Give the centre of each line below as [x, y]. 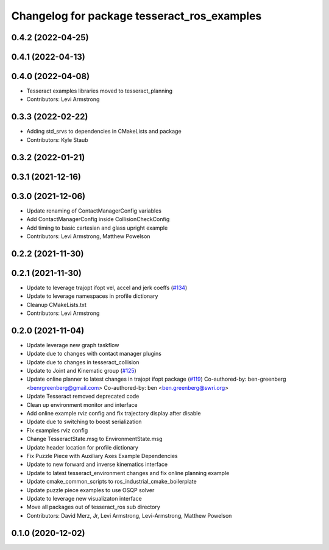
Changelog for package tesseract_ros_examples [136, 16]
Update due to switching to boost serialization [84, 422]
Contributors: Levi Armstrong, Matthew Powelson [88, 236]
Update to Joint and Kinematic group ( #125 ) [81, 371]
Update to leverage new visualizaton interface [84, 498]
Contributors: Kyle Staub [57, 139]
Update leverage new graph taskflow [73, 345]
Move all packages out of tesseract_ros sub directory [94, 507]
